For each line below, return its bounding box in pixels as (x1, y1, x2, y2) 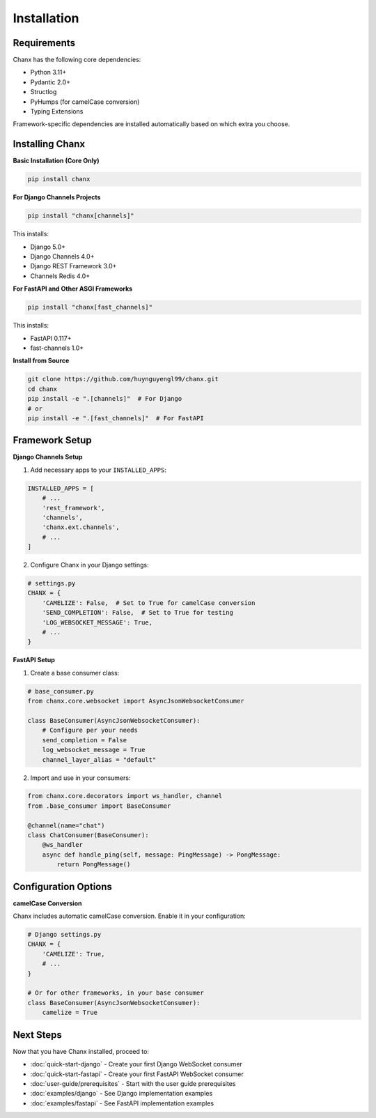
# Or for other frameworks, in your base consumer (27, 989, 205, 997)
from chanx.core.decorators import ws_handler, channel (27, 792, 223, 800)
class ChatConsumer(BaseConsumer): (27, 832, 149, 839)
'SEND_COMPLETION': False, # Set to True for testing (42, 608, 233, 617)
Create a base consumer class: (30, 668, 120, 677)
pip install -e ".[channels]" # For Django (27, 395, 182, 403)
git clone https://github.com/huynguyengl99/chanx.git (27, 375, 219, 383)
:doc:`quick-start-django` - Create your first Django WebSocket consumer (30, 1060, 243, 1069)
